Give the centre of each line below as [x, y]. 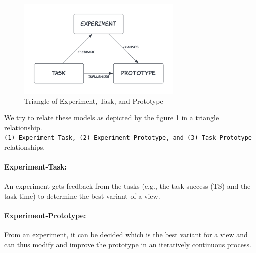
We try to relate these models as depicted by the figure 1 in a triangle [112, 117]
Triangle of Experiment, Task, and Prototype [94, 100]
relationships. [25, 147]
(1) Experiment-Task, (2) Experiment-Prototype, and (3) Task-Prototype [128, 138]
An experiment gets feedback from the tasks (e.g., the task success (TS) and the [127, 186]
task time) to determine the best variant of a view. [82, 195]
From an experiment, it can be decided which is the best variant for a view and [126, 235]
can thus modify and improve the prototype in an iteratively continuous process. [128, 244]
